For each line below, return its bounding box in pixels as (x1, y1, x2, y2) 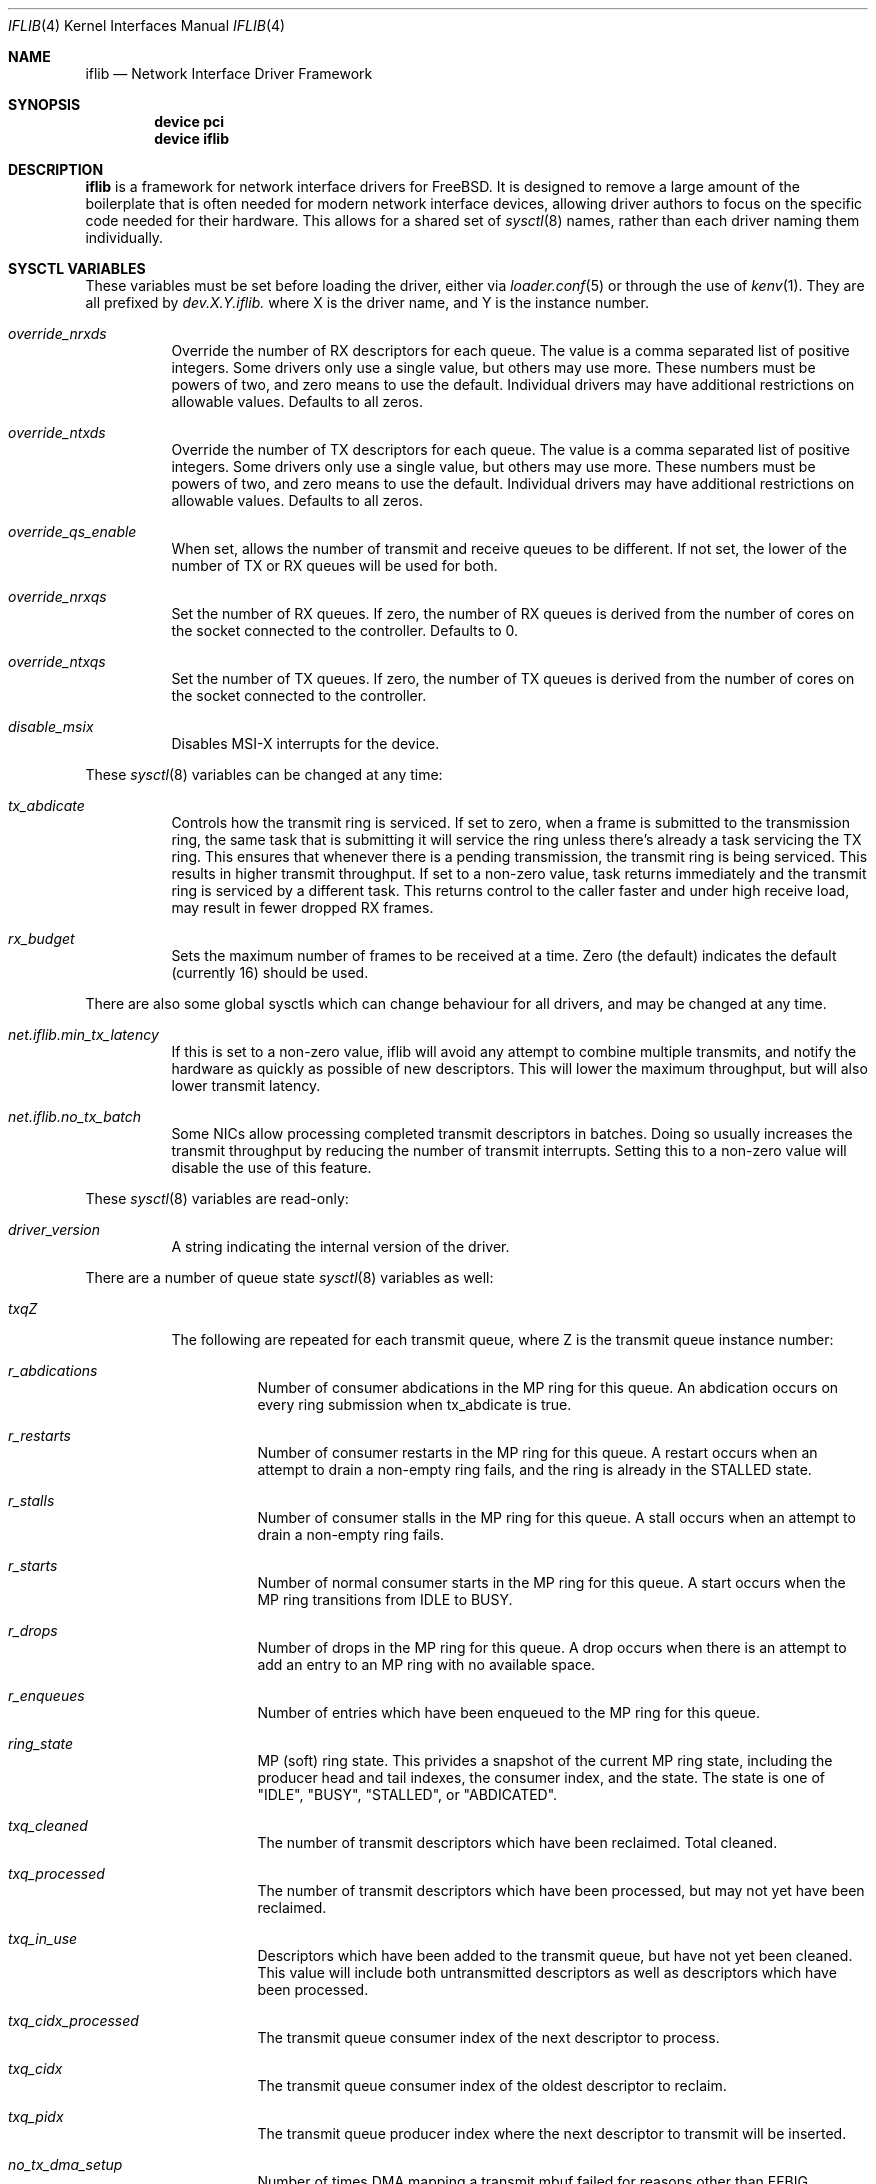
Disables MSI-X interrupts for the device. (171, 735, 440, 752)
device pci (154, 113, 225, 130)
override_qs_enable (8, 523, 137, 540)
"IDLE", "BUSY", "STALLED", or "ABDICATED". (257, 1786, 558, 1803)
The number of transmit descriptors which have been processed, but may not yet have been (257, 1882, 865, 1899)
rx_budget (8, 930, 75, 947)
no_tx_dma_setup (8, 2156, 123, 2173)
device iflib (154, 130, 229, 147)
